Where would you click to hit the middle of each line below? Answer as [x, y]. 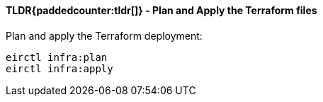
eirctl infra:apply [59, 68]
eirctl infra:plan [57, 57]
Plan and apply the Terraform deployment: [104, 35]
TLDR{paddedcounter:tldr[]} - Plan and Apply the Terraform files [161, 10]
